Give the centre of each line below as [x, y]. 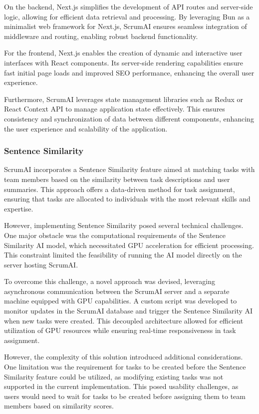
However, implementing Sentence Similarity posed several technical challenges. [124, 225]
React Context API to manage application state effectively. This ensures [115, 109]
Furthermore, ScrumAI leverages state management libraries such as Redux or [124, 99]
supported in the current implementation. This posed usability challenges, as [121, 386]
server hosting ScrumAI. [41, 264]
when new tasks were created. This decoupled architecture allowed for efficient [124, 320]
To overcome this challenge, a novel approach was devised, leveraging [110, 281]
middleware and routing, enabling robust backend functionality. [101, 36]
